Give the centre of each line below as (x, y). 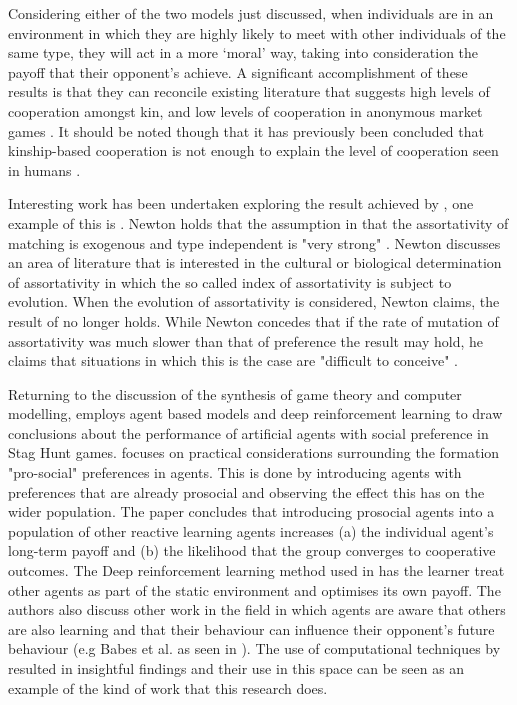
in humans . (44, 169)
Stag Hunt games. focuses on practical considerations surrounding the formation (254, 452)
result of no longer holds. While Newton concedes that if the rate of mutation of (253, 320)
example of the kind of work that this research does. (168, 687)
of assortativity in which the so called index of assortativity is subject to (230, 281)
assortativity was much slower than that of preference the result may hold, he (245, 340)
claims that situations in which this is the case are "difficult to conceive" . (233, 360)
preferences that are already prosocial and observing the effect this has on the (246, 491)
